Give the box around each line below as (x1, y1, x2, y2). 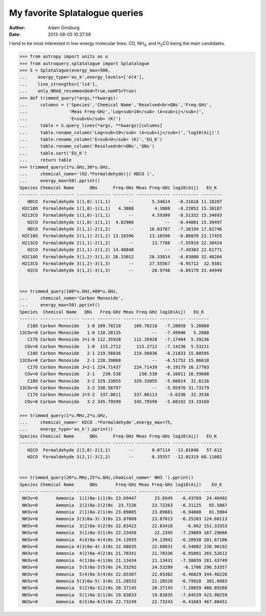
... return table (19, 157, 72, 163)
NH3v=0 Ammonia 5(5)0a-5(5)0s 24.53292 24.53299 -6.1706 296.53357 (22, 565, 228, 570)
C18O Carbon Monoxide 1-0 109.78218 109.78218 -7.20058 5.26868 (27, 323, 209, 328)
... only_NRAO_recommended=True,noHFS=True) (19, 88, 136, 94)
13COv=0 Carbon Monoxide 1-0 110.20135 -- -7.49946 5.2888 (19, 329, 209, 335)
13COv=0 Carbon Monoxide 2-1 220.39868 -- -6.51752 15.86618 (19, 358, 209, 363)
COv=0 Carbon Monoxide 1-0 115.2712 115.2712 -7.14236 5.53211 (25, 343, 209, 349)
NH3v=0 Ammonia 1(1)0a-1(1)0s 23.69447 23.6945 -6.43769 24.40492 (22, 496, 228, 501)
